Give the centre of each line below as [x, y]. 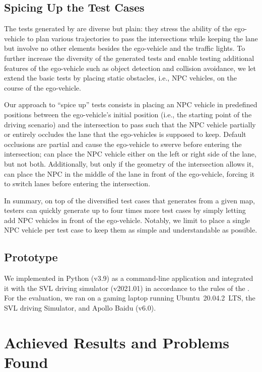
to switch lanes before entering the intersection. [77, 183]
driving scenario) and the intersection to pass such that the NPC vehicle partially [130, 124]
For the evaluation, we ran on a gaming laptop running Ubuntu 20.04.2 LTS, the [130, 298]
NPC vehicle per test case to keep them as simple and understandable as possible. [131, 230]
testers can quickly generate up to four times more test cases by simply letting [125, 210]
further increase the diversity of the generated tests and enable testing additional [129, 58]
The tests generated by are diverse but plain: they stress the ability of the [118, 28]
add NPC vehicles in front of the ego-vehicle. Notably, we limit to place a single [127, 220]
